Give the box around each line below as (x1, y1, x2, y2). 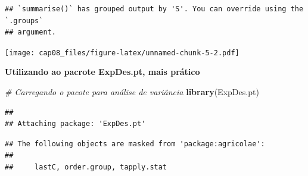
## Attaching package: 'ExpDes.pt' (5, 120, 146, 128)
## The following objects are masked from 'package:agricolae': (5, 139, 265, 148)
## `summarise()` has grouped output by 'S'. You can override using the (5, 5, 304, 13)
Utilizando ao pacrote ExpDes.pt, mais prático (5, 65, 200, 78)
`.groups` (5, 16, 43, 25)
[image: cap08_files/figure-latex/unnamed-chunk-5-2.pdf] (5, 48, 239, 57)
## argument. (5, 28, 56, 37)
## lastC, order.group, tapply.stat (5, 163, 167, 171)
